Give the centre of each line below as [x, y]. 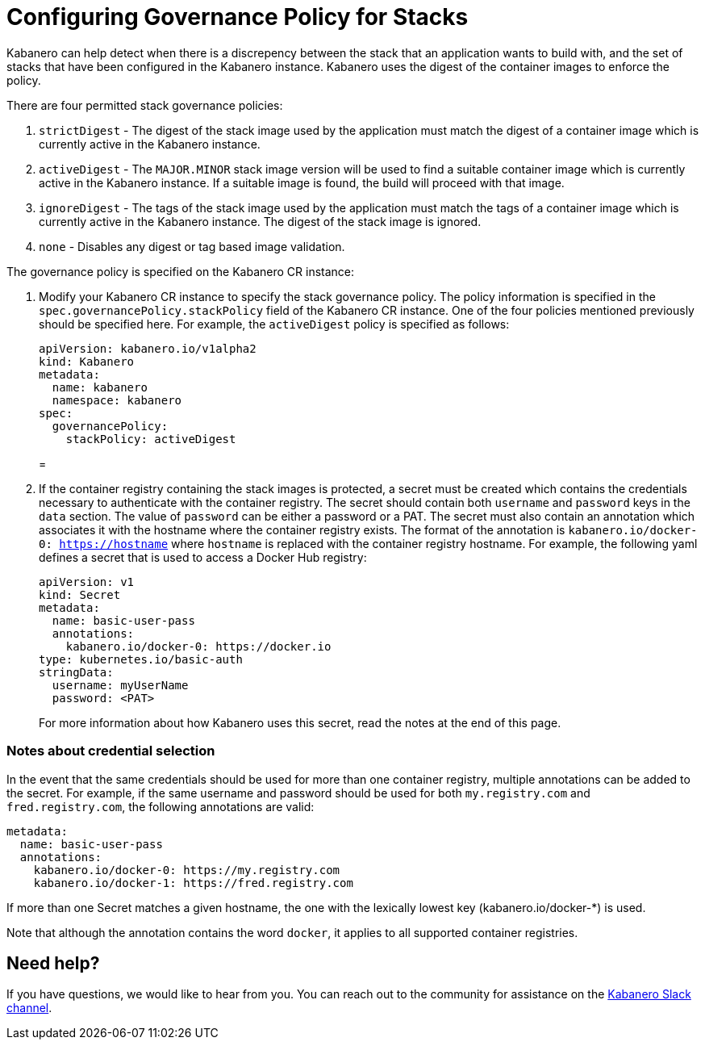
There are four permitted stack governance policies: [145, 105]
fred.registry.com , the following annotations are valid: [161, 806]
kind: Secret [80, 594]
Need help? [53, 963]
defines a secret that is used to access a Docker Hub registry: [203, 557]
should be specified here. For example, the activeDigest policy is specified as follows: [274, 324]
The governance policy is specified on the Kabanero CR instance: [181, 271]
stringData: [76, 672]
